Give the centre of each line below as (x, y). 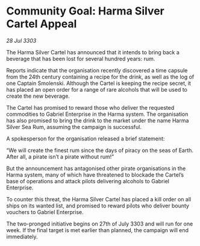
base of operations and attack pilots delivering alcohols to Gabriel (88, 181)
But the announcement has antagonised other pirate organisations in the (96, 168)
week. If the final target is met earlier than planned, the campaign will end (97, 230)
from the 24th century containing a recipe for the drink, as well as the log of (100, 77)
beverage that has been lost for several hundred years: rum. (81, 58)
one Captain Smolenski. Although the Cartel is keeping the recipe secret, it (99, 83)
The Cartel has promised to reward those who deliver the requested (90, 107)
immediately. (22, 236)
